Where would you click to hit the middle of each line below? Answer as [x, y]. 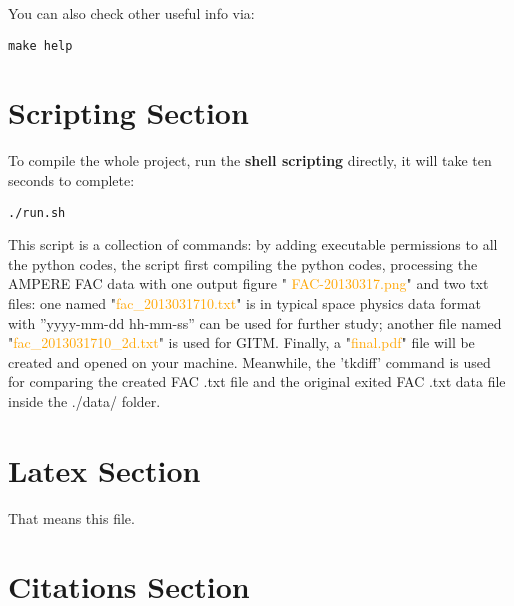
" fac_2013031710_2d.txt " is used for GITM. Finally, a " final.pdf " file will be [241, 342]
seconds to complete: [71, 179]
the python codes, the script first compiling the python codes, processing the [243, 263]
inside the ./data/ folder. [84, 400]
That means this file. [71, 517]
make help [40, 45]
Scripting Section [128, 112]
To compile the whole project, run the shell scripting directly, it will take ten [250, 160]
